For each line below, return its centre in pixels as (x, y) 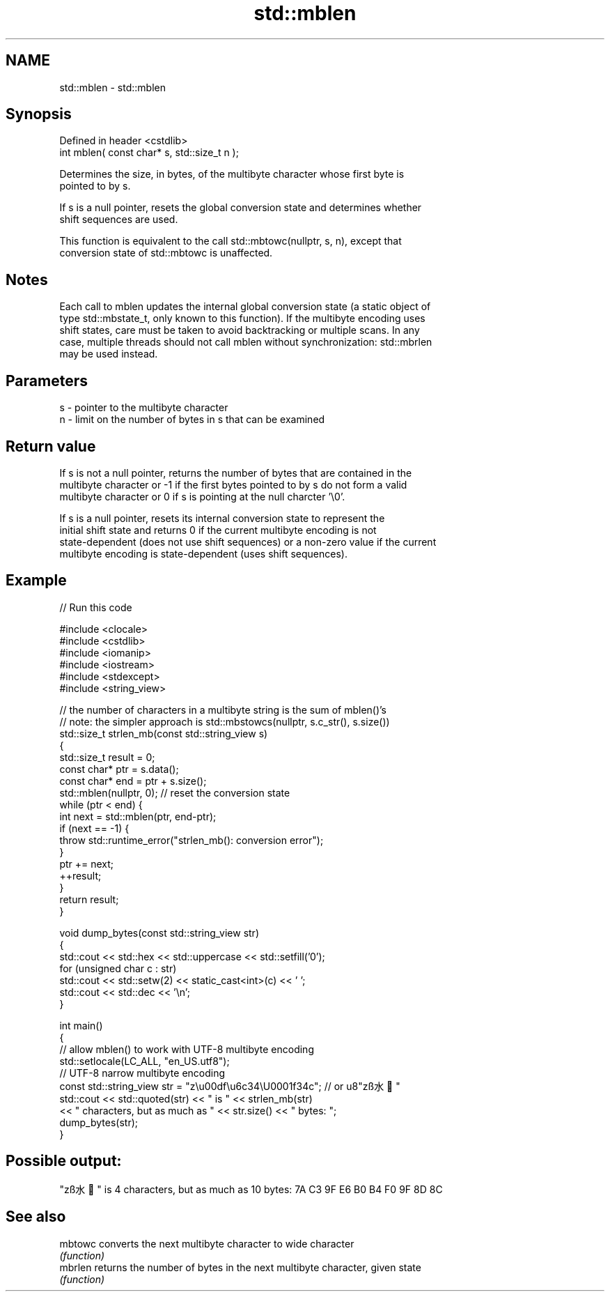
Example (36, 581)
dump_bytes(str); (99, 1122)
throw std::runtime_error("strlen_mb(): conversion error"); (191, 840)
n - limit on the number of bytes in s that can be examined (192, 420)
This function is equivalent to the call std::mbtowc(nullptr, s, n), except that (230, 241)
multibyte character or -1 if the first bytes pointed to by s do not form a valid (233, 484)
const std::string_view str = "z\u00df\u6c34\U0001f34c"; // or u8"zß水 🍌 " (230, 1086)
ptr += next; (87, 864)
